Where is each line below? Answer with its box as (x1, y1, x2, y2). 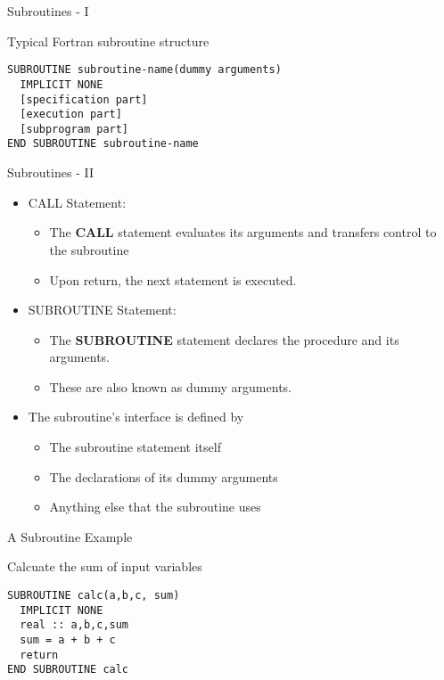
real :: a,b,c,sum (20, 619, 129, 632)
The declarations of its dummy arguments (49, 467, 278, 486)
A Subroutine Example (7, 527, 133, 545)
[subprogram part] (20, 122, 129, 135)
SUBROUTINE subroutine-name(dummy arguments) (7, 63, 282, 77)
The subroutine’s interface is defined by (28, 407, 244, 426)
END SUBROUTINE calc (7, 663, 129, 676)
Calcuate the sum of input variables (7, 557, 202, 576)
